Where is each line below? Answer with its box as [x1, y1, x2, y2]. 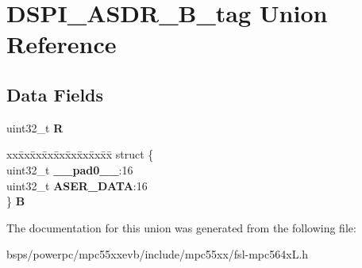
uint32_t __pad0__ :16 [6, 161, 133, 178]
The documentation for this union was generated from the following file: [6, 219, 356, 235]
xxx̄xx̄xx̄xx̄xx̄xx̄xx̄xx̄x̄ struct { [6, 146, 154, 163]
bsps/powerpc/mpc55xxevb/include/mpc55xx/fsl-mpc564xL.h [6, 246, 309, 262]
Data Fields [6, 82, 104, 106]
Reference [6, 28, 117, 60]
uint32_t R [6, 119, 64, 136]
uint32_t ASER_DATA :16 [6, 177, 148, 193]
